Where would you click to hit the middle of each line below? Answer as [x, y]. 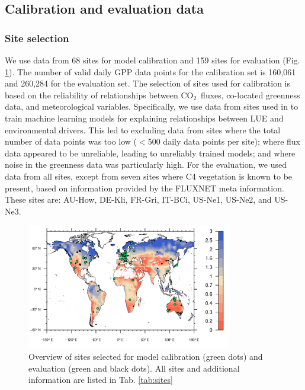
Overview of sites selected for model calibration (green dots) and [146, 357]
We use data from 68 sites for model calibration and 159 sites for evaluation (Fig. [152, 60]
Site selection [37, 38]
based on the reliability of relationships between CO [99, 95]
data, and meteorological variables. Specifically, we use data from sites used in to [152, 106]
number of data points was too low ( [71, 141]
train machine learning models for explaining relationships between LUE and [144, 118]
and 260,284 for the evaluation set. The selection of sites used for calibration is [148, 83]
